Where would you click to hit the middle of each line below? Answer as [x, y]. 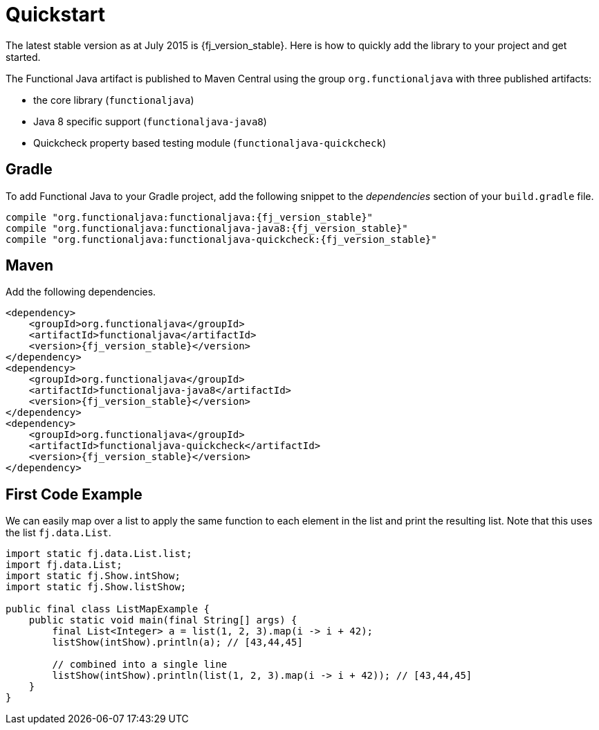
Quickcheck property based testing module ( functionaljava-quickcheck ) [210, 143]
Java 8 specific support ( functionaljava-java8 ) [150, 121]
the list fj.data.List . [58, 533]
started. [23, 57]
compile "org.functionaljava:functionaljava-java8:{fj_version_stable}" [207, 228]
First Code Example [74, 494]
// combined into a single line [140, 665]
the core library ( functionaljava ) [114, 100]
